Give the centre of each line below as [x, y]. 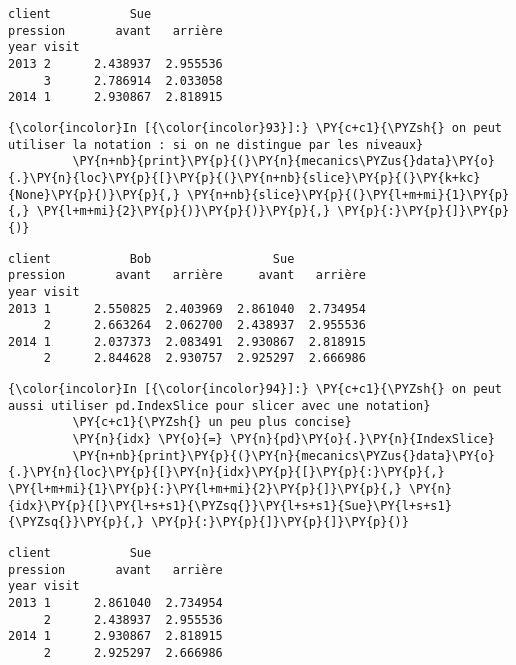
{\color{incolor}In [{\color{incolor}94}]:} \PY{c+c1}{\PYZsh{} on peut [255, 389]
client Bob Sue [151, 258]
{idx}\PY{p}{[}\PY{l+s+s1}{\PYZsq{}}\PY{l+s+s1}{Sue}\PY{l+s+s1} [230, 505]
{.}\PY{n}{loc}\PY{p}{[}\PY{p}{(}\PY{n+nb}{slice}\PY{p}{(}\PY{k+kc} [244, 177]
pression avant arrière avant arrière [187, 275]
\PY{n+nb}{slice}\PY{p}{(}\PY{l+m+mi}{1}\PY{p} [348, 194]
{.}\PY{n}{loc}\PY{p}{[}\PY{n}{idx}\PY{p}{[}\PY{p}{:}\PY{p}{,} [226, 472]
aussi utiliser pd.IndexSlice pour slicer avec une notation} [219, 405]
